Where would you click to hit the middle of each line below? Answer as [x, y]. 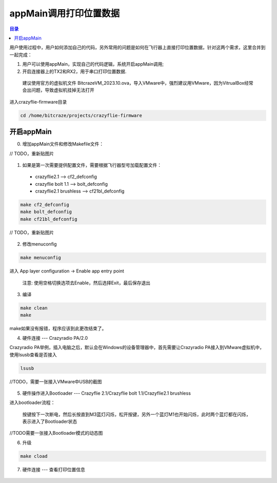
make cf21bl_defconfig [49, 219]
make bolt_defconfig [46, 212]
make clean [34, 308]
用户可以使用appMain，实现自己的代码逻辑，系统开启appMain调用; [93, 64]
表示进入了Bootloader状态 [50, 421]
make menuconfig [41, 258]
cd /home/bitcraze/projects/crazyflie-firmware [81, 115]
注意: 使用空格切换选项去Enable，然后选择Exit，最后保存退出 [86, 283]
